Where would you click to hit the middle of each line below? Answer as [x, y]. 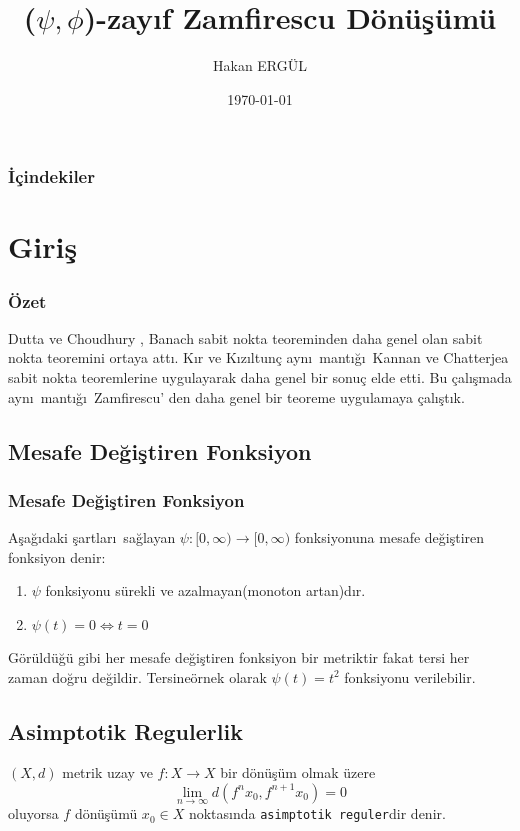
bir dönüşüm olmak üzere [298, 772]
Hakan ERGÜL [260, 65]
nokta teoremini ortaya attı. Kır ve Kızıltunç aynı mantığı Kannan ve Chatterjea [258, 357]
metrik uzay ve [107, 772]
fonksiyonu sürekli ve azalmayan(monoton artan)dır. [205, 590]
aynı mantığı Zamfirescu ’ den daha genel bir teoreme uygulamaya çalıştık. [236, 396]
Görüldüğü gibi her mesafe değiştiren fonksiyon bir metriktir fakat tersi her [239, 656]
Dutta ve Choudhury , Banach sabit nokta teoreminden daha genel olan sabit [245, 337]
